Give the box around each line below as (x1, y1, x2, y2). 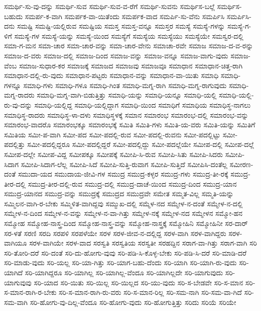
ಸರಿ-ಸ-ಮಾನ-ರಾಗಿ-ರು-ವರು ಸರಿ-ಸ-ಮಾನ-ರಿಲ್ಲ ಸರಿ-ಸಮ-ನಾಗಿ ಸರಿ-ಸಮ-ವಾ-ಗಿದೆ (59, 287, 242, 297)
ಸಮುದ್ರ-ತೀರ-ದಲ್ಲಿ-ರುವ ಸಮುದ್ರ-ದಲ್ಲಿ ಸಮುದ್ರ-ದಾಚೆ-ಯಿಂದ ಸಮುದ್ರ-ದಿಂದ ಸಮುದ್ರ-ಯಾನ (28, 178, 237, 189)
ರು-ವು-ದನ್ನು (4, 99, 32, 110)
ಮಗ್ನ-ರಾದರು (4, 90, 35, 100)
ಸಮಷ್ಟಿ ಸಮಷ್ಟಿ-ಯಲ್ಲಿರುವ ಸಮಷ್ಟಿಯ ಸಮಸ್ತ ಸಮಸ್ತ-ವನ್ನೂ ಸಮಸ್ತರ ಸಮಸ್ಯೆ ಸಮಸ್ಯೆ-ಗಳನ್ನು (17, 21, 225, 31)
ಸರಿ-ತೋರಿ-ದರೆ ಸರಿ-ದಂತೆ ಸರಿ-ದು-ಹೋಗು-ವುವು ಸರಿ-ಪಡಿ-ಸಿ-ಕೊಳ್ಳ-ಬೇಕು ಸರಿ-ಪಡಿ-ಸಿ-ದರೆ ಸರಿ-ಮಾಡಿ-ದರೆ (4, 247, 247, 258)
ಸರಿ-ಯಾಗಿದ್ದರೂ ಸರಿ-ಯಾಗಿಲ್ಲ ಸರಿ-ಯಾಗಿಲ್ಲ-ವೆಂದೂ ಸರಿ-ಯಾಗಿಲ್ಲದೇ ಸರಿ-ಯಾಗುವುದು (25, 267, 223, 278)
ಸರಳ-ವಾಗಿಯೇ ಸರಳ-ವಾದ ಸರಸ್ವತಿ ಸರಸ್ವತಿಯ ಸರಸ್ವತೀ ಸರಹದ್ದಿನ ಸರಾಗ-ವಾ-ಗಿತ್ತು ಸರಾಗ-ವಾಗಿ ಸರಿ (29, 238, 257, 248)
